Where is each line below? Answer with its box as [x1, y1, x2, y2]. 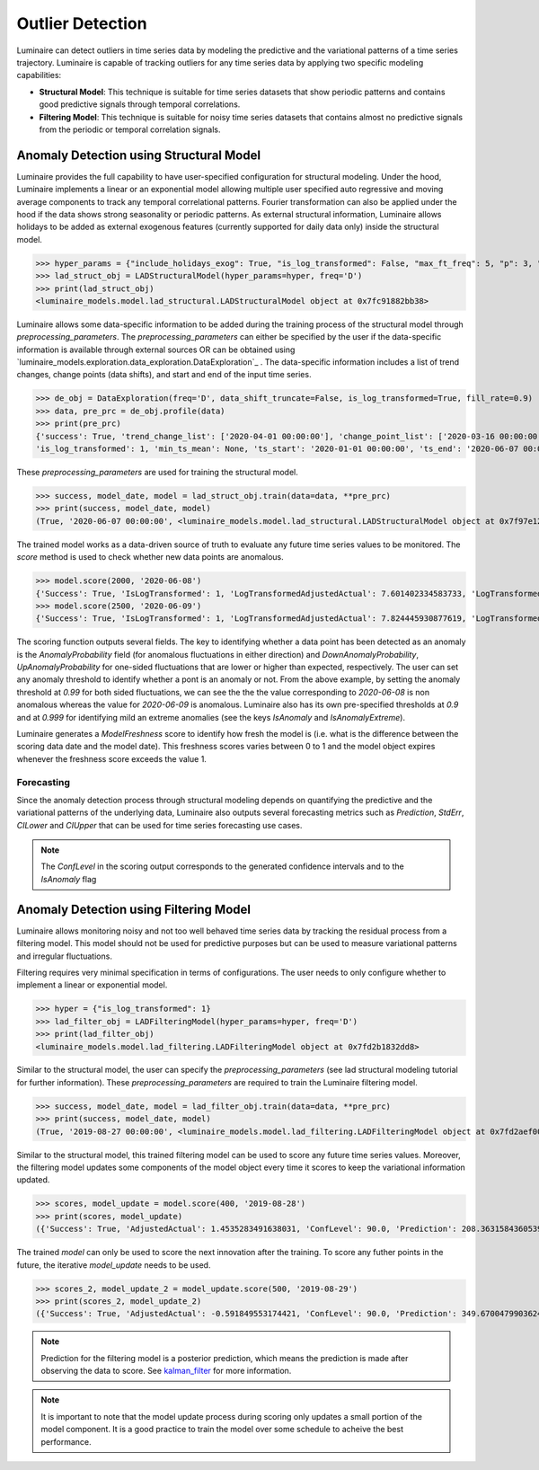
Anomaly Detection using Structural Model [16, 147, 261, 163]
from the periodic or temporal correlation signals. [39, 124, 221, 135]
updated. [16, 1174, 50, 1185]
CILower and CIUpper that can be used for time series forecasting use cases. [16, 819, 303, 830]
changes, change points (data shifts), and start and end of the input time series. [16, 369, 312, 380]
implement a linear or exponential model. [16, 979, 168, 990]
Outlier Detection [16, 13, 147, 33]
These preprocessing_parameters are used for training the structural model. [16, 466, 298, 477]
